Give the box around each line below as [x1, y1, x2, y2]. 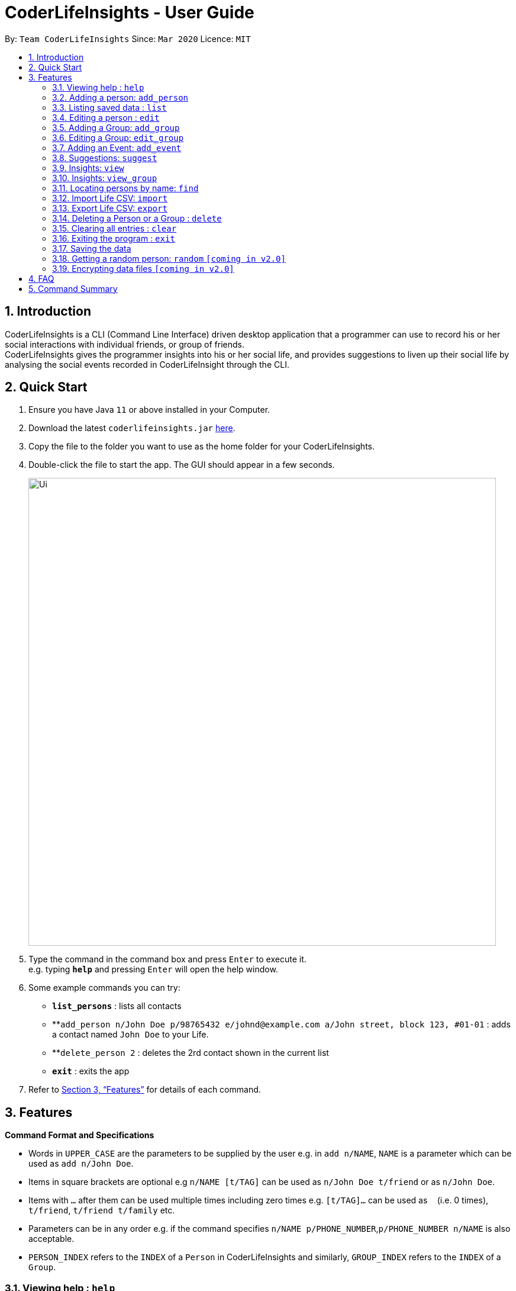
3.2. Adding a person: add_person [52, 92, 188, 102]
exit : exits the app [52, 1066, 130, 1077]
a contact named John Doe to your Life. [52, 1029, 209, 1040]
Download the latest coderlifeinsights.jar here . [28, 423, 236, 433]
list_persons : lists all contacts [52, 1001, 182, 1011]
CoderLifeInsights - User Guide [5, 2, 254, 23]
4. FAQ [28, 273, 54, 284]
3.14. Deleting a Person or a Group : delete [52, 213, 222, 223]
